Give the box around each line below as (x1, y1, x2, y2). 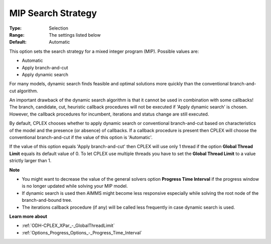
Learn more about (9, 213, 48, 219)
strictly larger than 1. (9, 158, 52, 164)
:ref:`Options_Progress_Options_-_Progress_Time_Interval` (22, 229, 143, 235)
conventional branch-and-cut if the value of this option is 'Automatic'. (9, 135, 153, 141)
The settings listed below (49, 32, 101, 38)
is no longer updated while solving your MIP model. (22, 183, 128, 189)
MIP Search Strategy (9, 8, 97, 19)
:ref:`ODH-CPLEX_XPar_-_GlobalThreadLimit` (22, 222, 115, 228)
